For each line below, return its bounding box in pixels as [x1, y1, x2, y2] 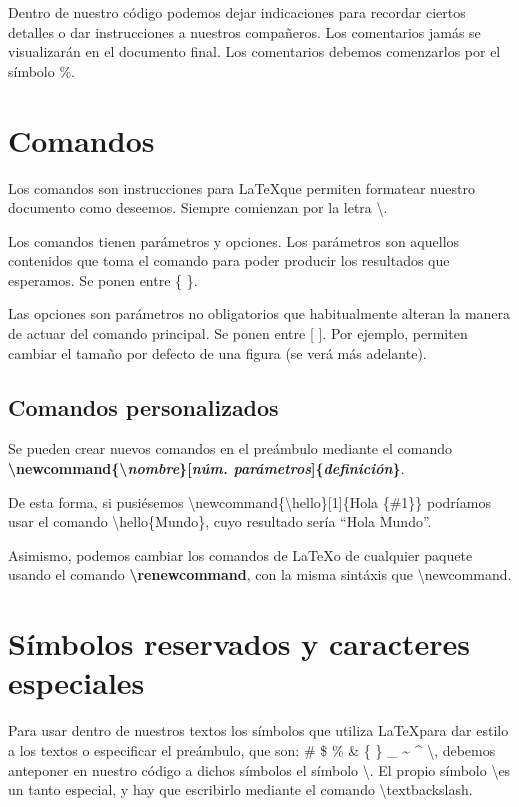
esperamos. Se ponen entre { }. [8, 269, 198, 290]
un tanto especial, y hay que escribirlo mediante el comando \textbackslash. [8, 779, 473, 800]
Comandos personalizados [8, 391, 279, 422]
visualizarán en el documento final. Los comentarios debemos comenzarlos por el [8, 41, 501, 62]
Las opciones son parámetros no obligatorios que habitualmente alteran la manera [8, 303, 511, 324]
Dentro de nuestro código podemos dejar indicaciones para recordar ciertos [8, 2, 466, 22]
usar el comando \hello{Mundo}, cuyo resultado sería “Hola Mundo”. [8, 511, 432, 532]
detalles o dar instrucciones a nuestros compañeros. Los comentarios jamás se [8, 21, 481, 42]
